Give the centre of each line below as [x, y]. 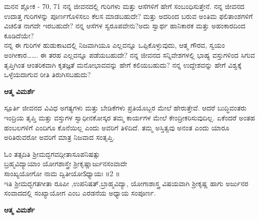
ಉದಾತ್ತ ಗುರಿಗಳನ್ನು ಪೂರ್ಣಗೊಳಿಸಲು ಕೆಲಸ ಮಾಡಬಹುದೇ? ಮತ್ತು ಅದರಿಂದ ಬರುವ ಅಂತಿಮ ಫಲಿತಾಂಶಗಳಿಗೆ [129, 16]
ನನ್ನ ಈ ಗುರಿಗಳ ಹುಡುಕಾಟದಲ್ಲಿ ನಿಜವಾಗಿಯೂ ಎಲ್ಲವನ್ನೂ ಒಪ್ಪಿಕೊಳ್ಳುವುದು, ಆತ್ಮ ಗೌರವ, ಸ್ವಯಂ [115, 45]
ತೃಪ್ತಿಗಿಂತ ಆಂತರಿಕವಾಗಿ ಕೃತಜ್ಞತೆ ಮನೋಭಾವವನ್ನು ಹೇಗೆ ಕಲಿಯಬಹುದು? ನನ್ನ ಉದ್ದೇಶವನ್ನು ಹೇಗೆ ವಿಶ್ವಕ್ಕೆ [123, 64]
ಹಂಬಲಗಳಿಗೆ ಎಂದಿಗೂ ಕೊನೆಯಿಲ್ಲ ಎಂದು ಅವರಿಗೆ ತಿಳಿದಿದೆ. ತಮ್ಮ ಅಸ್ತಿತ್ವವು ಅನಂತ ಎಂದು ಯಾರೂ [117, 127]
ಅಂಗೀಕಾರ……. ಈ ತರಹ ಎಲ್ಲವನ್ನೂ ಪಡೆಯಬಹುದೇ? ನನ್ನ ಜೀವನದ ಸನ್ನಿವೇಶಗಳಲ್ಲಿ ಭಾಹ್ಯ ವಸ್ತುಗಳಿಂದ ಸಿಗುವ [129, 55]
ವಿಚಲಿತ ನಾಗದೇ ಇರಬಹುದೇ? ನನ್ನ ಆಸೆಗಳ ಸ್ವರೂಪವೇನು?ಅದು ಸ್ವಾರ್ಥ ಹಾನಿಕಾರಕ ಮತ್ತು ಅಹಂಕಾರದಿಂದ [125, 26]
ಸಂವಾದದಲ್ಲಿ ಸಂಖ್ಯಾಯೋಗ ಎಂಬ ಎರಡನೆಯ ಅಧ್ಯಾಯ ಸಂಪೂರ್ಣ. [80, 193]
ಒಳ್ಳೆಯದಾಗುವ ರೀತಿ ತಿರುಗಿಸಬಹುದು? [48, 74]
